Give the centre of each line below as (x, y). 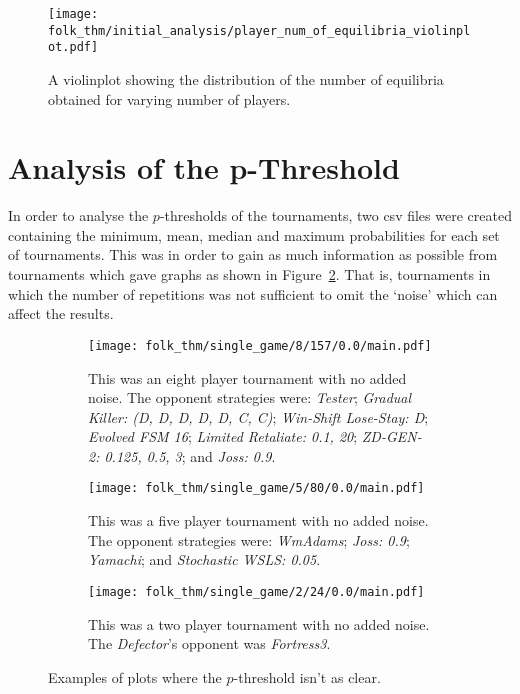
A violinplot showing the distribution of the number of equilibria (246, 78)
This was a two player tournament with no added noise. (259, 623)
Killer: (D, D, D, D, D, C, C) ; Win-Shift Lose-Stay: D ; (258, 416)
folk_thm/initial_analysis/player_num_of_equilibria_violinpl (259, 30)
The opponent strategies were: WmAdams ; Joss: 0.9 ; (249, 539)
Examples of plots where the (135, 676)
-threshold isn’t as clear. (307, 676)
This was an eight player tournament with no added (247, 377)
